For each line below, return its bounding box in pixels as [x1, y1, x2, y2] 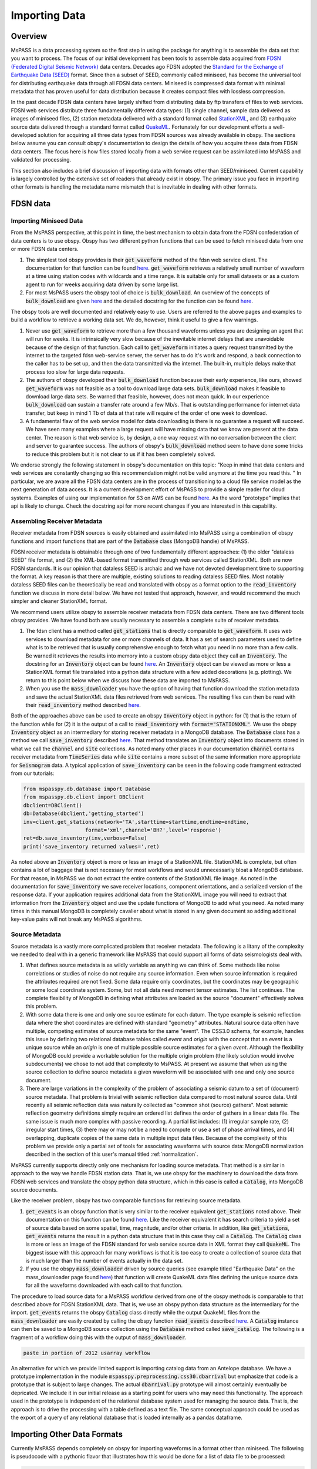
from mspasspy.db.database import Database [23, 786, 151, 793]
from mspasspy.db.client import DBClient [23, 794, 144, 800]
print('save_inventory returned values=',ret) [23, 843, 160, 850]
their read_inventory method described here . [25, 701, 141, 708]
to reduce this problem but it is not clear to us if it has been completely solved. [25, 450, 215, 458]
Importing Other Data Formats [11, 1429, 123, 1439]
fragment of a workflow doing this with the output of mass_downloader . [11, 1334, 187, 1341]
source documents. [11, 1186, 58, 1193]
